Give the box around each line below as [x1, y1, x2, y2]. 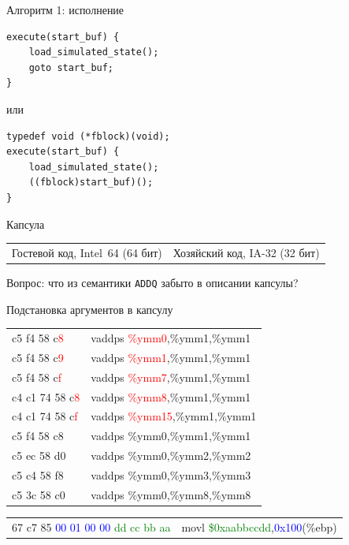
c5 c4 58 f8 [12, 466, 64, 483]
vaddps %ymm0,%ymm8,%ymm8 [91, 486, 251, 502]
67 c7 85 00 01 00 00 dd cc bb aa [12, 518, 171, 535]
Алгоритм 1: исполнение [6, 2, 124, 17]
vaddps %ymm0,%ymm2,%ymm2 [91, 447, 251, 464]
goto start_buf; [28, 62, 114, 73]
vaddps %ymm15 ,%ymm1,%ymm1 [91, 408, 257, 424]
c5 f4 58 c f [12, 368, 61, 385]
